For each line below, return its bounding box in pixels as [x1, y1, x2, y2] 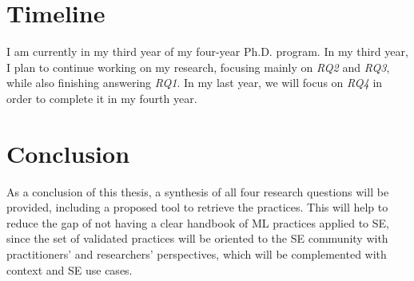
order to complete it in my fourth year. [6, 89, 197, 106]
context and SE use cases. [6, 261, 133, 278]
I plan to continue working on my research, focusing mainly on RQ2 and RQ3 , [6, 58, 390, 75]
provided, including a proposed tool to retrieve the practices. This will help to [6, 199, 388, 216]
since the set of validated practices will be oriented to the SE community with [6, 230, 388, 247]
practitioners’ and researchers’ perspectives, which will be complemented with [6, 246, 387, 262]
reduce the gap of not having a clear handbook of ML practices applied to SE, [6, 214, 389, 231]
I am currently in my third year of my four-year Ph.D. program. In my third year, [6, 43, 408, 60]
